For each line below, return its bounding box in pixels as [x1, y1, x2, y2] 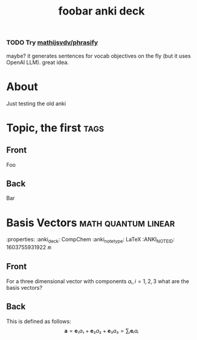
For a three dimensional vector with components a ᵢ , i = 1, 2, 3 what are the [6, 277, 189, 285]
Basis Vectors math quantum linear [6, 216, 175, 229]
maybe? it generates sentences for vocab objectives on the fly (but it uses [6, 52, 192, 59]
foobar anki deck [58, 4, 145, 18]
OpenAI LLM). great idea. [6, 59, 69, 66]
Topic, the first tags [6, 121, 105, 134]
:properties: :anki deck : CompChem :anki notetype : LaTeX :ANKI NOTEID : [6, 236, 175, 244]
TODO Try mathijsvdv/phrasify [6, 38, 98, 47]
